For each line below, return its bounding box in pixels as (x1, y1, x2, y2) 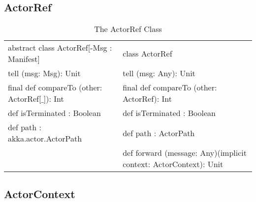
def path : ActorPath (123, 127, 195, 139)
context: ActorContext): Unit (123, 158, 224, 170)
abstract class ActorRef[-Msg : (8, 42, 112, 54)
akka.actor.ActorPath (8, 133, 82, 144)
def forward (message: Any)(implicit (123, 147, 247, 159)
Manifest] (8, 53, 40, 65)
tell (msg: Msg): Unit (8, 67, 81, 79)
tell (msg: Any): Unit (123, 67, 195, 79)
